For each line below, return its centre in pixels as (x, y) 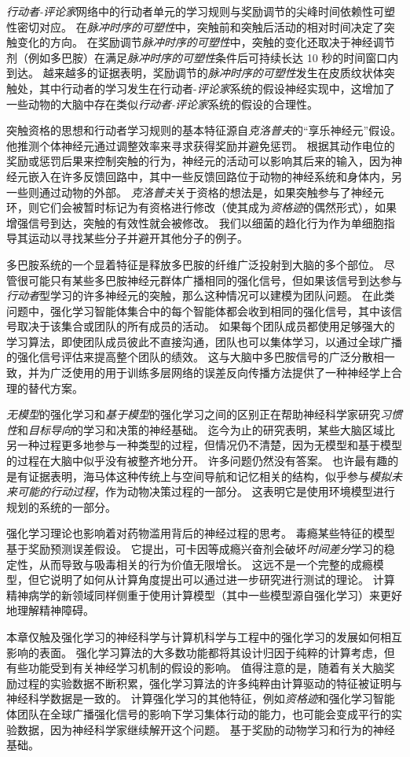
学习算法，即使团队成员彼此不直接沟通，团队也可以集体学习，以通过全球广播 (204, 341)
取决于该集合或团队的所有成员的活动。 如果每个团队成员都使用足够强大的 (206, 326)
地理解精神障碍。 (50, 610)
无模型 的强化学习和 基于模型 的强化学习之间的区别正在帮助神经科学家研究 (193, 414)
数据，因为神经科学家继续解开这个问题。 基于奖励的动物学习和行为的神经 (206, 729)
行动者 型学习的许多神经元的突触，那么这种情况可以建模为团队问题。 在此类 (201, 295)
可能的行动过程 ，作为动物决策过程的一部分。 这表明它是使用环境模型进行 (206, 491)
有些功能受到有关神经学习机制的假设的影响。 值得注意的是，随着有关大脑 (195, 668)
